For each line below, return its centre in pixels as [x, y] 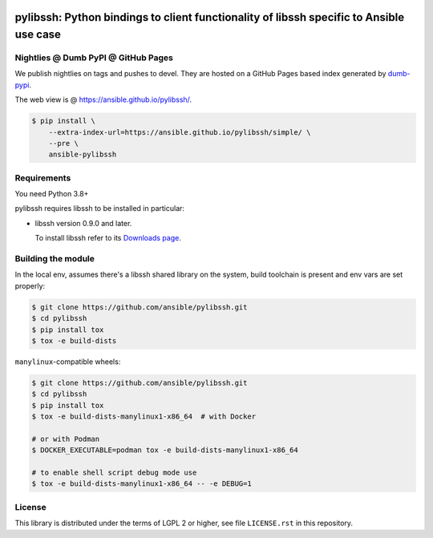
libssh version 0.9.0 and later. [83, 223]
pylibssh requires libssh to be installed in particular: [99, 208]
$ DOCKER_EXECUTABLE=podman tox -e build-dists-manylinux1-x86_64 [165, 450]
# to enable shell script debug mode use [114, 472]
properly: [30, 285]
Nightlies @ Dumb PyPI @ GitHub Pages [94, 58]
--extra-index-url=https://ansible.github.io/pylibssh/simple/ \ [180, 132]
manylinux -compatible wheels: [68, 362]
